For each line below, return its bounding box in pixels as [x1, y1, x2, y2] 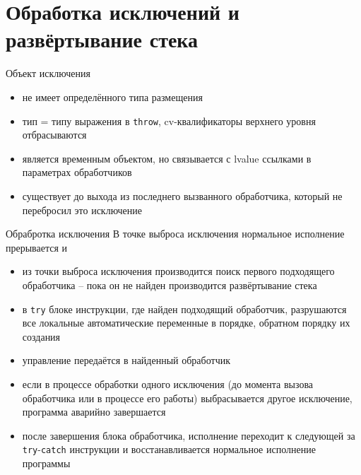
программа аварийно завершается [22, 404, 166, 419]
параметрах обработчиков [22, 165, 132, 180]
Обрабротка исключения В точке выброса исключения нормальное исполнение [6, 226, 345, 241]
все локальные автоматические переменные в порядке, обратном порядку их [22, 315, 350, 330]
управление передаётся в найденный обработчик [22, 353, 230, 368]
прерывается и [6, 240, 68, 254]
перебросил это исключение [22, 202, 143, 217]
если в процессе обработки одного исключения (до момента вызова [22, 376, 314, 391]
